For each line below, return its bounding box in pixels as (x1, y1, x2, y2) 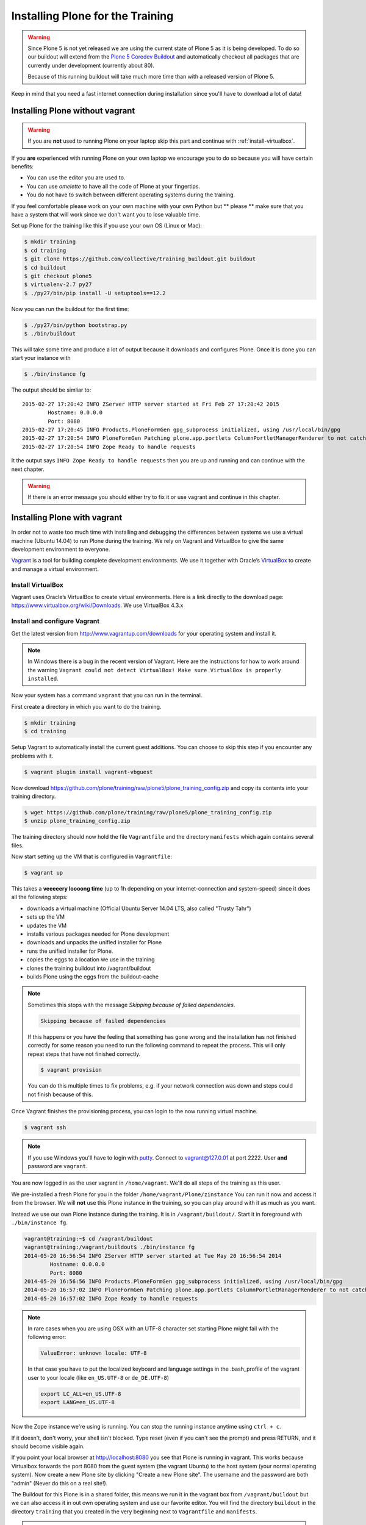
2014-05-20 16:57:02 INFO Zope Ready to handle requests (24, 1295, 198, 1302)
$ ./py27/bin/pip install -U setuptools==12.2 (24, 290, 166, 296)
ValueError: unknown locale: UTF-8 (40, 1350, 147, 1357)
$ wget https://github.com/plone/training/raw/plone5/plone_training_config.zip (24, 809, 272, 816)
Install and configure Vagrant (11, 617, 100, 625)
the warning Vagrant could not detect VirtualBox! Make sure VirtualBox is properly (27, 666, 281, 673)
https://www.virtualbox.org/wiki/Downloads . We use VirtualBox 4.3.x (11, 601, 184, 609)
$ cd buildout (24, 264, 66, 271)
